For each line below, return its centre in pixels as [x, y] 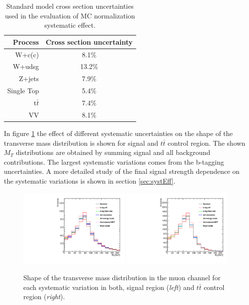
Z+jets [29, 78]
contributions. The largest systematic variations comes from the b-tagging [114, 161]
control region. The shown [206, 143]
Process [26, 42]
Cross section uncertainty [89, 42]
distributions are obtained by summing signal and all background [113, 152]
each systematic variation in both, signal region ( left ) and [109, 287]
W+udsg [26, 66]
